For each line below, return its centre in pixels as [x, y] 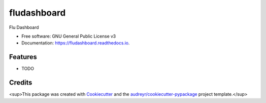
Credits [21, 83]
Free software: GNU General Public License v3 [69, 36]
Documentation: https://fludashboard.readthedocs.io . [76, 43]
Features [23, 57]
